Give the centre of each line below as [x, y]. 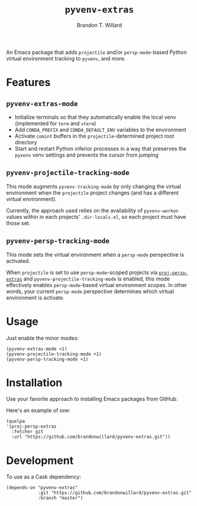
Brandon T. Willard [99, 25]
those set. [18, 223]
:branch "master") [60, 498]
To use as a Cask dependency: [44, 477]
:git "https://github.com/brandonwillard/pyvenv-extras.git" [115, 493]
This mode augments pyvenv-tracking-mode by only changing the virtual [94, 186]
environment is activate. [35, 297]
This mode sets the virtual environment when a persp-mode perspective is [95, 254]
